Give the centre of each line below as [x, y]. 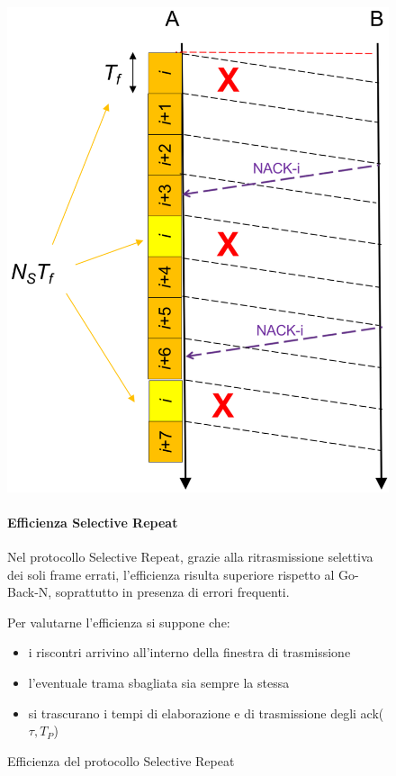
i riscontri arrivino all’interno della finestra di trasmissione [189, 652]
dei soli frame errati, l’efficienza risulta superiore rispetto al [171, 574]
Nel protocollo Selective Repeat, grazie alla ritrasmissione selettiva [190, 557]
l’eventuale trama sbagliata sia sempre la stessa [159, 683]
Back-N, [30, 592]
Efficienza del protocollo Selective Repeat [121, 760]
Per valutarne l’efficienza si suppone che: [119, 622]
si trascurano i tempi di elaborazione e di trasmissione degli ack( [206, 713]
